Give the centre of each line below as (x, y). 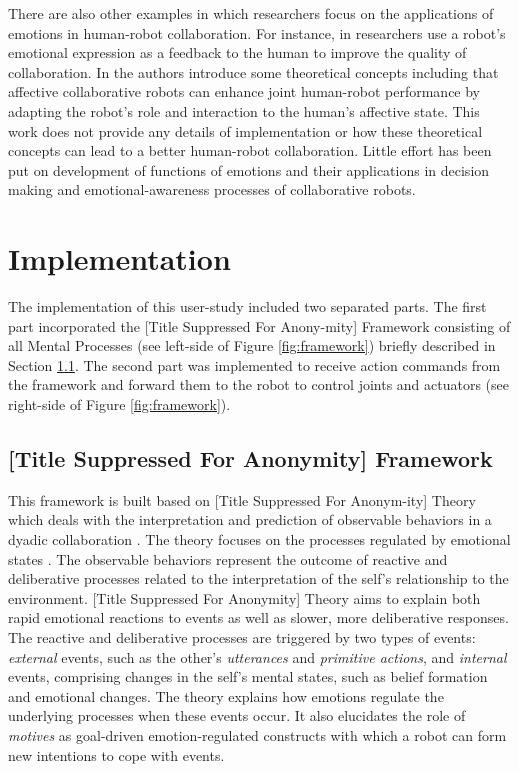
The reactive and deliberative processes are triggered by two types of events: (242, 636)
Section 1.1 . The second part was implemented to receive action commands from (254, 364)
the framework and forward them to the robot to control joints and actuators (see (259, 384)
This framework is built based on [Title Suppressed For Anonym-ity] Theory (242, 499)
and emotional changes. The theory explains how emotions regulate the (226, 695)
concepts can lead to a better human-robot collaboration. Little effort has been (250, 150)
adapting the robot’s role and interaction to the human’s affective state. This (244, 110)
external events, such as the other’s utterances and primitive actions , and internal (257, 656)
